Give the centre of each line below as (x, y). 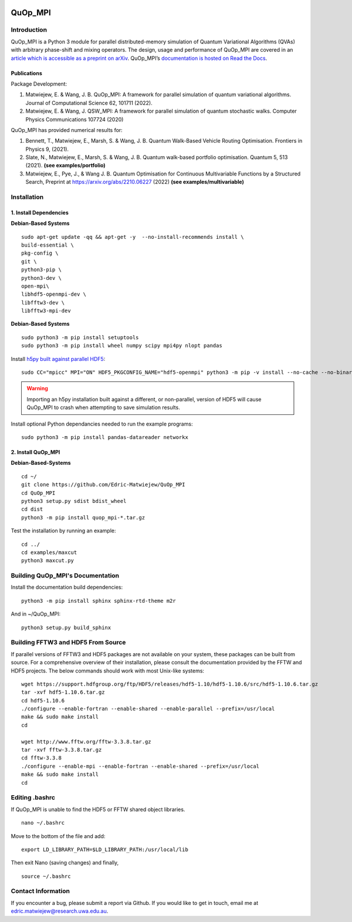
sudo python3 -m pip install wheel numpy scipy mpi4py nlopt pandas (122, 346)
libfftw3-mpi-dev (46, 311)
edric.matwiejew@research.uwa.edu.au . (60, 911)
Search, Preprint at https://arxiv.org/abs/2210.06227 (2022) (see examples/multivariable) (135, 182)
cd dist (32, 509)
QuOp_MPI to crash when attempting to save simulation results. (103, 407)
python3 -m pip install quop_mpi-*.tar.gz (83, 517)
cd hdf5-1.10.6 (43, 700)
